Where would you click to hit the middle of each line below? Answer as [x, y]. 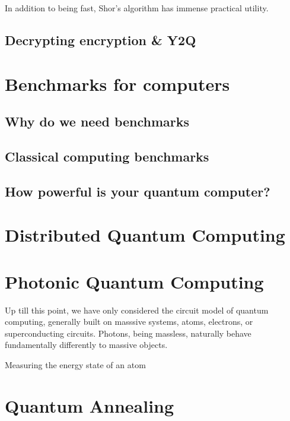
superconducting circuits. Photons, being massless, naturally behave [128, 333]
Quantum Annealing [90, 405]
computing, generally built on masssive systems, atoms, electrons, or [129, 322]
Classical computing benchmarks [107, 156]
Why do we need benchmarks [97, 121]
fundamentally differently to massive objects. [86, 345]
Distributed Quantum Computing [145, 235]
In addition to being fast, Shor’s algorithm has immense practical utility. [137, 8]
